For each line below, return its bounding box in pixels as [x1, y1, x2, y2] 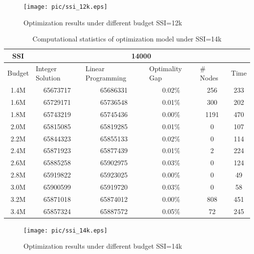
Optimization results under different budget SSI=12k [23, 17, 182, 27]
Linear [85, 63, 105, 73]
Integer [36, 63, 57, 73]
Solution [36, 73, 61, 83]
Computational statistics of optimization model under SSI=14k [32, 34, 222, 44]
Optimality [149, 63, 182, 73]
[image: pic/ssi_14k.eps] [23, 227, 107, 234]
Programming [85, 73, 127, 83]
